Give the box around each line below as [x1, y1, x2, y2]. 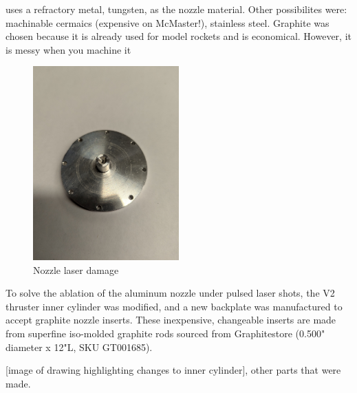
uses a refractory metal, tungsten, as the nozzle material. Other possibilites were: [6, 2, 347, 16]
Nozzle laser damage [33, 262, 119, 277]
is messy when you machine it [6, 42, 131, 56]
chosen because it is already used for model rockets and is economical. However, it [6, 29, 351, 43]
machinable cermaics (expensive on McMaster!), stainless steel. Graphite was [6, 15, 329, 30]
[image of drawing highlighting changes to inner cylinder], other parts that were [6, 363, 341, 377]
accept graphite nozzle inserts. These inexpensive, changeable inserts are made [6, 312, 336, 327]
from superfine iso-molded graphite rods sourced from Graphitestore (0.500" [6, 326, 325, 340]
